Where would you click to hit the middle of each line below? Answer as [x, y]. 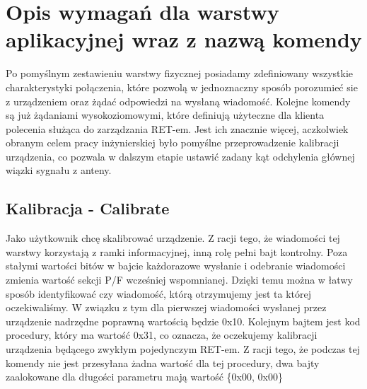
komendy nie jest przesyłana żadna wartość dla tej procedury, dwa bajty [163, 362]
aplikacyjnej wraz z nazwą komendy [184, 39]
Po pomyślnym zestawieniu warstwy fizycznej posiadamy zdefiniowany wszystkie [180, 73]
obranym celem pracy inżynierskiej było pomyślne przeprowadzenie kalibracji [173, 143]
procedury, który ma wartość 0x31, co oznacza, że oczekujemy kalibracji [162, 335]
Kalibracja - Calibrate [88, 208]
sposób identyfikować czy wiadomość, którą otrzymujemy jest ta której [159, 293]
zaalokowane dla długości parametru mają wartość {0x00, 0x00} [144, 377]
